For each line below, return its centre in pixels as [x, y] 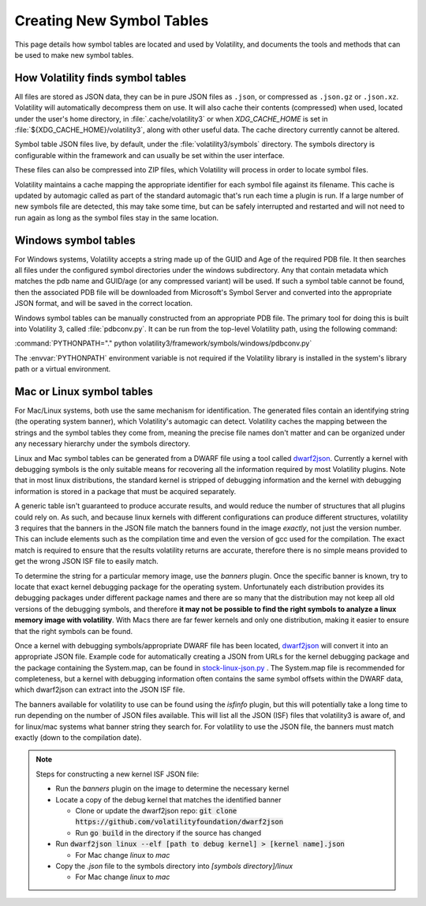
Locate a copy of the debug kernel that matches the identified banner [168, 799]
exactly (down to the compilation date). [78, 738]
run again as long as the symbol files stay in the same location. [116, 217]
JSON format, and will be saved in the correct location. [104, 304]
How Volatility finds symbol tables [101, 78]
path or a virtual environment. [63, 369]
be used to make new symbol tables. [74, 55]
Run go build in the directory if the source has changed [168, 832]
